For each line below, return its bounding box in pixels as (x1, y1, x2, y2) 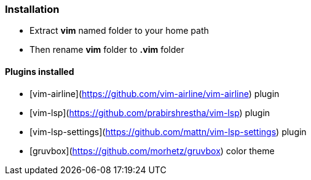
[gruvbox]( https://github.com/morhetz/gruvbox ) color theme (30, 145, 275, 156)
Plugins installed (5, 66, 74, 77)
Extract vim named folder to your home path (30, 25, 209, 36)
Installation (5, 3, 60, 15)
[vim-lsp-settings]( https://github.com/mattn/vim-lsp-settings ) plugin (30, 126, 307, 137)
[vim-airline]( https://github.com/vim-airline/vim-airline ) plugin (30, 88, 280, 99)
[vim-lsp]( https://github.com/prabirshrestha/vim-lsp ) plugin (30, 107, 270, 118)
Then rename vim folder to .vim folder (30, 44, 184, 55)
